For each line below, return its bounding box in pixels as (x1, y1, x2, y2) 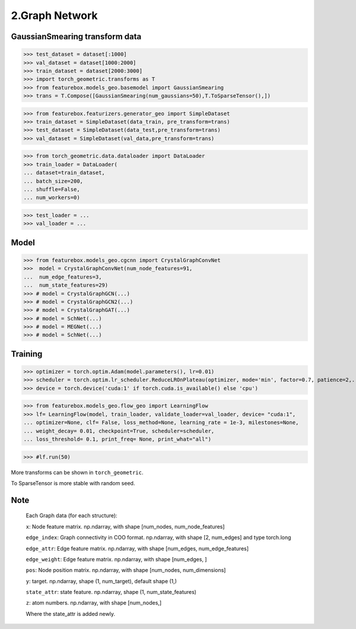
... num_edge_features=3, (23, 273, 102, 280)
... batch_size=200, (23, 178, 83, 184)
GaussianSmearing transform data (11, 31, 142, 42)
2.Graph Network (11, 9, 98, 22)
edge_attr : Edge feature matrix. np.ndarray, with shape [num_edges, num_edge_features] (26, 545, 249, 552)
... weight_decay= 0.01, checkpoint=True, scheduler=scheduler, (23, 428, 215, 434)
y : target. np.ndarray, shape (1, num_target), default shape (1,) (26, 577, 177, 584)
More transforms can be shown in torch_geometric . (11, 469, 144, 476)
